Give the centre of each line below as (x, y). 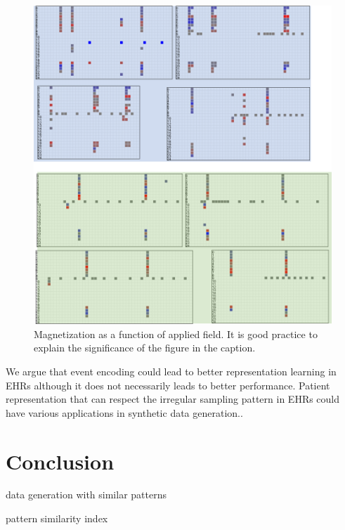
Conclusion (60, 461)
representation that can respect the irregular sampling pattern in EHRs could (173, 399)
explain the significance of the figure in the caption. (145, 348)
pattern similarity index (57, 518)
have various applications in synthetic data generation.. (124, 412)
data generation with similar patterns (86, 495)
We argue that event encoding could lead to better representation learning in (171, 371)
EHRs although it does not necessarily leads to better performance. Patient (168, 385)
